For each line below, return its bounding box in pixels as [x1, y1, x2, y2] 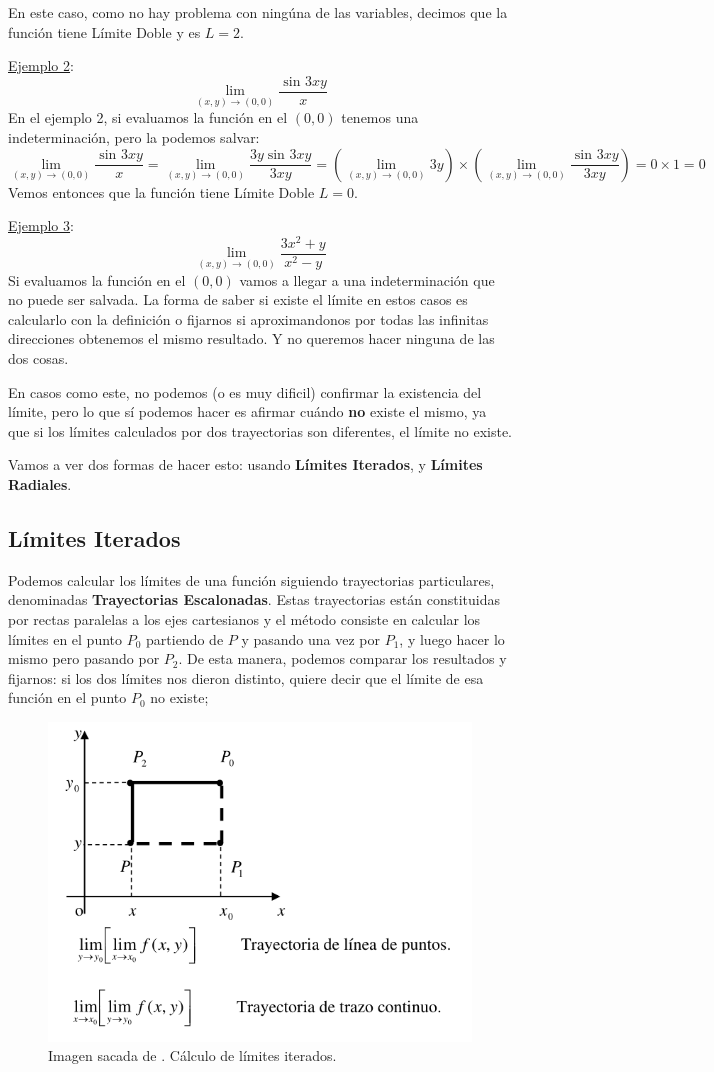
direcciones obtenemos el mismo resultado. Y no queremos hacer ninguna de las [8, 328, 495, 349]
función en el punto [8, 687, 127, 708]
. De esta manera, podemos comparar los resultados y [178, 648, 507, 669]
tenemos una [341, 107, 419, 128]
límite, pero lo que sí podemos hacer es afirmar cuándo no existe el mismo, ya [8, 401, 487, 422]
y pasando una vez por [241, 628, 380, 649]
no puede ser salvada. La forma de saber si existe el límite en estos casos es [8, 289, 468, 310]
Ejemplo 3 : [8, 215, 74, 236]
